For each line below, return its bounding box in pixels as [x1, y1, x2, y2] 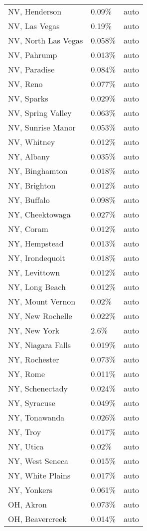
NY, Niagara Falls [8, 339, 71, 350]
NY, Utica [8, 440, 44, 452]
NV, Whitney [8, 136, 55, 147]
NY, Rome [8, 368, 45, 379]
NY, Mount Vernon [8, 295, 76, 307]
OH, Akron [8, 498, 47, 510]
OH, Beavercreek [8, 513, 67, 524]
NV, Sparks [8, 92, 48, 104]
